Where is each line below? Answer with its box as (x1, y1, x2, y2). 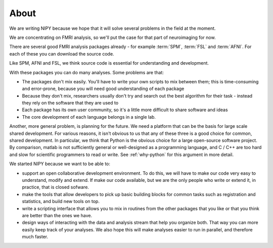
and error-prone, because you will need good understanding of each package (22, 86, 185, 92)
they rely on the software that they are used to (22, 100, 119, 106)
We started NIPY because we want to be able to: (9, 161, 111, 167)
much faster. (22, 234, 49, 240)
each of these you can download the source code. (9, 51, 114, 57)
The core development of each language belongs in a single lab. (22, 114, 156, 120)
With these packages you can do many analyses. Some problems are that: (9, 69, 164, 75)
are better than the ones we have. (22, 212, 93, 218)
